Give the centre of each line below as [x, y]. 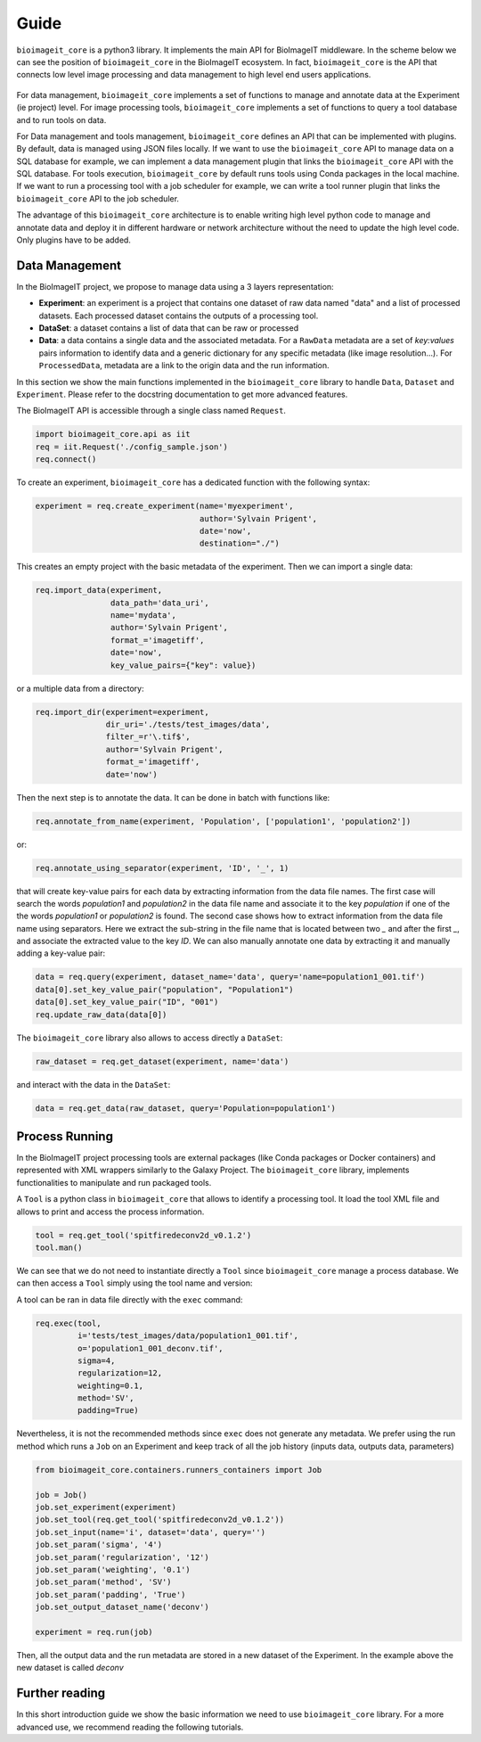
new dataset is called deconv [70, 1668]
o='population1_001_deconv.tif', [150, 1348]
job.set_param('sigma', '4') [99, 1545]
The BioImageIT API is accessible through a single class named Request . [151, 411]
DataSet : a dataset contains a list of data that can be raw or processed [168, 328]
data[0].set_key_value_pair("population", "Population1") [164, 989]
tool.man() [59, 1247]
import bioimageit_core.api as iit [113, 434]
